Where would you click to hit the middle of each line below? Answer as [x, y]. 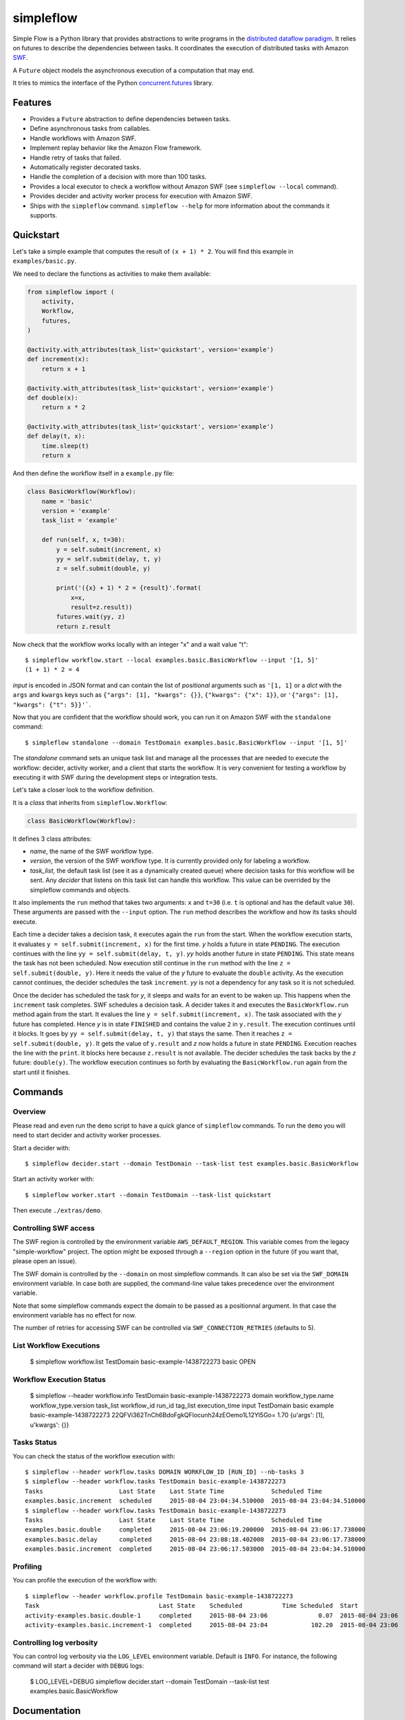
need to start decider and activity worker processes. [87, 1135]
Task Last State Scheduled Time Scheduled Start [192, 1606]
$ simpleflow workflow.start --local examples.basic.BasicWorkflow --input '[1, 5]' [172, 660]
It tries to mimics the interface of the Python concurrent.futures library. [113, 83]
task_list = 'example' [80, 520]
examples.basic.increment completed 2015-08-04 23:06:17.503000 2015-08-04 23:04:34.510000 [195, 1549]
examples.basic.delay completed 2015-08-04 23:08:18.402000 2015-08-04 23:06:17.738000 [195, 1539]
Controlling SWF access [54, 1228]
